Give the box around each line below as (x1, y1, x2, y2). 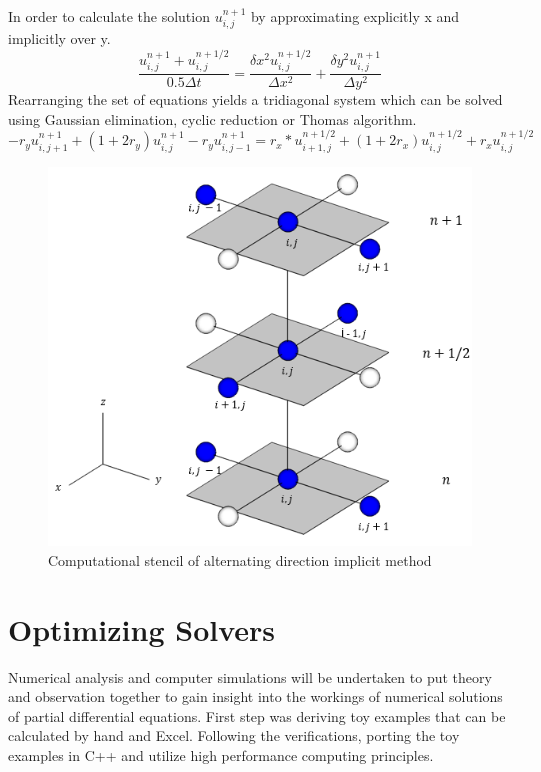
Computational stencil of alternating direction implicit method (48, 549, 432, 570)
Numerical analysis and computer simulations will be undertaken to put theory (8, 666, 492, 687)
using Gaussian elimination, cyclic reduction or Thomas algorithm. (8, 108, 417, 129)
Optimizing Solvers (8, 608, 276, 649)
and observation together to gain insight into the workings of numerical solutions (8, 686, 503, 707)
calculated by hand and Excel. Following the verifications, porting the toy (8, 725, 460, 746)
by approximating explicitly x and (250, 6, 460, 26)
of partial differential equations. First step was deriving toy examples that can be (8, 705, 506, 726)
